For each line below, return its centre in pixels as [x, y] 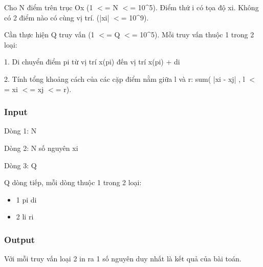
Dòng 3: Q [20, 165]
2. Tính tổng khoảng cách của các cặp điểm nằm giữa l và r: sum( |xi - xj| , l [125, 79]
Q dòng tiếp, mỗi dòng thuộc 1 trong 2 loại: [73, 182]
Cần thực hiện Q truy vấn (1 [49, 35]
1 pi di [26, 199]
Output [20, 239]
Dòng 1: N [20, 131]
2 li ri [25, 217]
